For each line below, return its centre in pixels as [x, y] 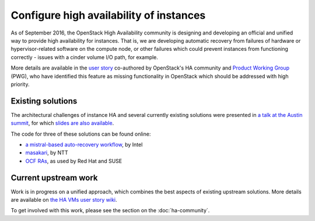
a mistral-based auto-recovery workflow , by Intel [84, 144]
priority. [20, 84]
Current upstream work [54, 177]
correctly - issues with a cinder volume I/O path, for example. [85, 57]
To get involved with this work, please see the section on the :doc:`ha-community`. [110, 210]
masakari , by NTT [47, 153]
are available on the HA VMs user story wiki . [64, 200]
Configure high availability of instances [108, 15]
